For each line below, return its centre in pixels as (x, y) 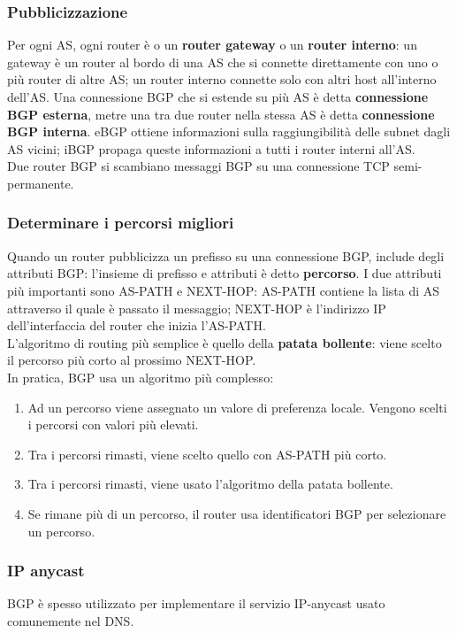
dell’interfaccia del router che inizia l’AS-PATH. (137, 325)
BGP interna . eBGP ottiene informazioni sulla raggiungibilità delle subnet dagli (229, 131)
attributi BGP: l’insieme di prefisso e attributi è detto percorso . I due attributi (225, 273)
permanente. (41, 183)
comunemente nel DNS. (71, 620)
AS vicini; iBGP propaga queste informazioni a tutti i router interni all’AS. (211, 148)
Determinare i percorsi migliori (121, 223)
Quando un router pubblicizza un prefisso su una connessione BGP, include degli (226, 255)
